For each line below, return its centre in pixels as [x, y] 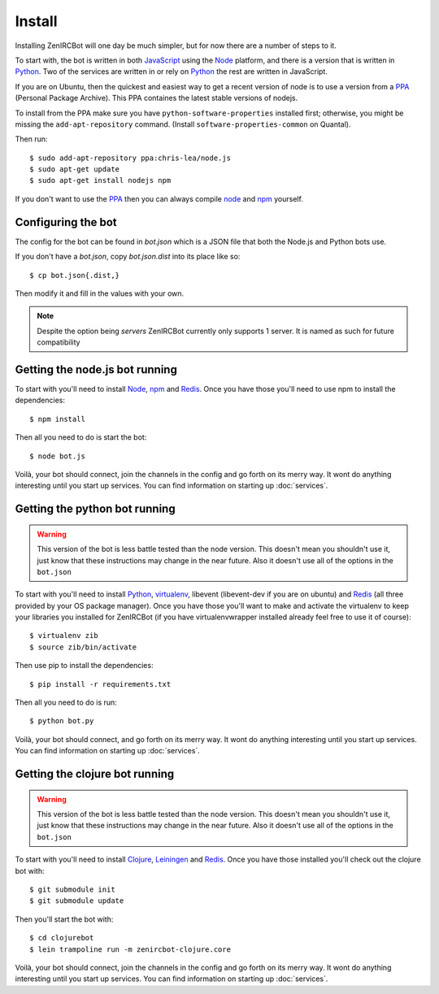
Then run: [31, 139]
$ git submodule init [72, 889]
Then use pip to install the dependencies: [84, 666]
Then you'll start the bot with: [64, 919]
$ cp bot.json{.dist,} [75, 275]
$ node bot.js [57, 456]
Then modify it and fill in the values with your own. [100, 293]
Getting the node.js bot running [96, 369]
